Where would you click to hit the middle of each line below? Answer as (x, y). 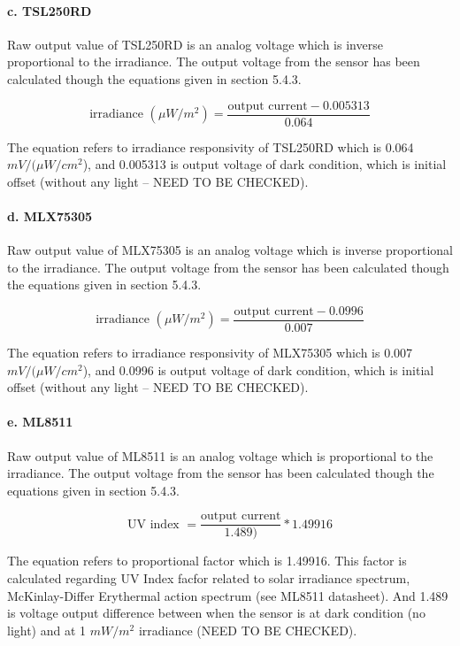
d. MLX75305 (50, 216)
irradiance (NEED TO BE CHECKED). (248, 630)
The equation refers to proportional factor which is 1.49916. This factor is (207, 561)
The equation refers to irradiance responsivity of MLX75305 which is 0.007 (210, 353)
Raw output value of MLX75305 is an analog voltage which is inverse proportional (230, 250)
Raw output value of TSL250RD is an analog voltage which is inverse (195, 44)
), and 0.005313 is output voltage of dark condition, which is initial (264, 164)
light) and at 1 (47, 630)
